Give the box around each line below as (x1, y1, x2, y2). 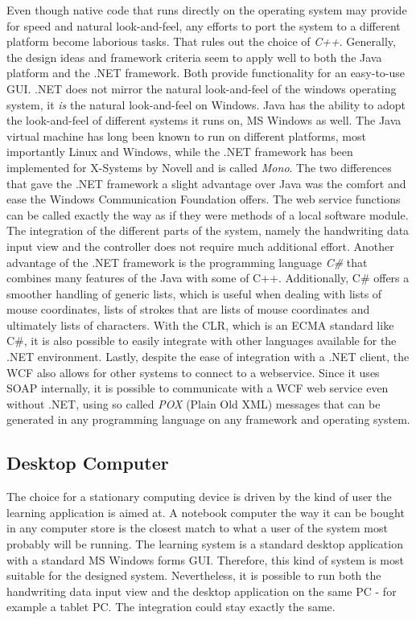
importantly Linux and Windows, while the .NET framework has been (6, 143, 353, 160)
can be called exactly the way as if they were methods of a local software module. (6, 206, 409, 223)
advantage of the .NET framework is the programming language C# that (6, 253, 368, 270)
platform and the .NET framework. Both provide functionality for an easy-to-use (6, 64, 406, 81)
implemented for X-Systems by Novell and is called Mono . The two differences (6, 158, 392, 175)
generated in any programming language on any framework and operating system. (6, 411, 410, 428)
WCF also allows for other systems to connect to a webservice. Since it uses (6, 363, 380, 380)
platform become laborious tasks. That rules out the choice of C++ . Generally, (6, 33, 396, 50)
